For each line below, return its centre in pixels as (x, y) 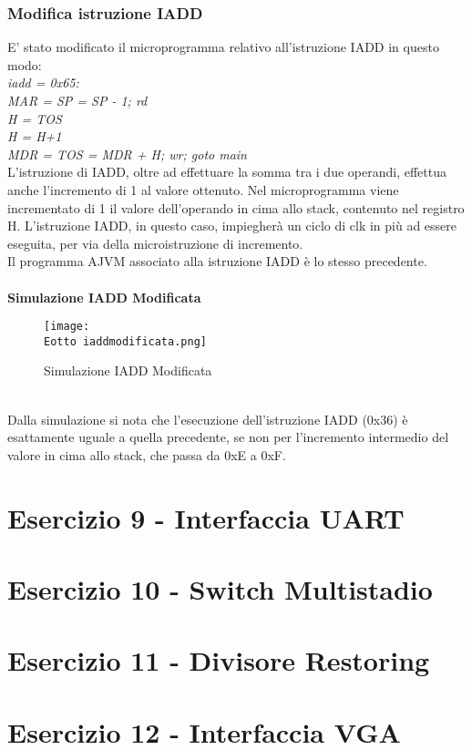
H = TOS (35, 118)
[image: (67, 327)
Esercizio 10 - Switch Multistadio (220, 588)
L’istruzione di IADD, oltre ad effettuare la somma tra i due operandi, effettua (227, 172)
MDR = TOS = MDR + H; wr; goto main (127, 154)
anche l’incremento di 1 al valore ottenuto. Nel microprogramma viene (203, 189)
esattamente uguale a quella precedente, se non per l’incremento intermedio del (228, 437)
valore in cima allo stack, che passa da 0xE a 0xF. (147, 454)
